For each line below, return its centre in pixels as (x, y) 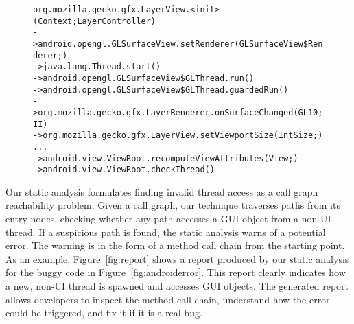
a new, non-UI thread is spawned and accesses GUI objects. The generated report (177, 286)
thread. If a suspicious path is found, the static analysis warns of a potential (166, 232)
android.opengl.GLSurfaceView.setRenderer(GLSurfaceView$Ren (180, 44)
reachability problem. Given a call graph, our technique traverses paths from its (173, 205)
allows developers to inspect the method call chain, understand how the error (168, 299)
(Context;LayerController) (94, 21)
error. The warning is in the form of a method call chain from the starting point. (175, 245)
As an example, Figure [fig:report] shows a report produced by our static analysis (177, 258)
